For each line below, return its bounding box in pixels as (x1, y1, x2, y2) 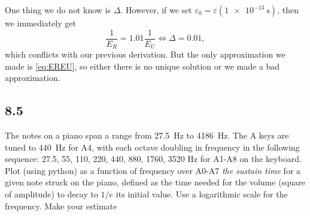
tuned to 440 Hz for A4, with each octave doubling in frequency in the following (5, 140, 300, 153)
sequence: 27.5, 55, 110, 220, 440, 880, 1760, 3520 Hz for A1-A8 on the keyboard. (5, 152, 302, 165)
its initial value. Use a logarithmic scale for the (116, 188, 288, 200)
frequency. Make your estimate (5, 199, 117, 212)
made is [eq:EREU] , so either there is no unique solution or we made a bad (5, 59, 280, 72)
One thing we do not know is (5, 4, 111, 16)
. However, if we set (120, 4, 192, 16)
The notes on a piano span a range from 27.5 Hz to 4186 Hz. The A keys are (5, 129, 289, 142)
